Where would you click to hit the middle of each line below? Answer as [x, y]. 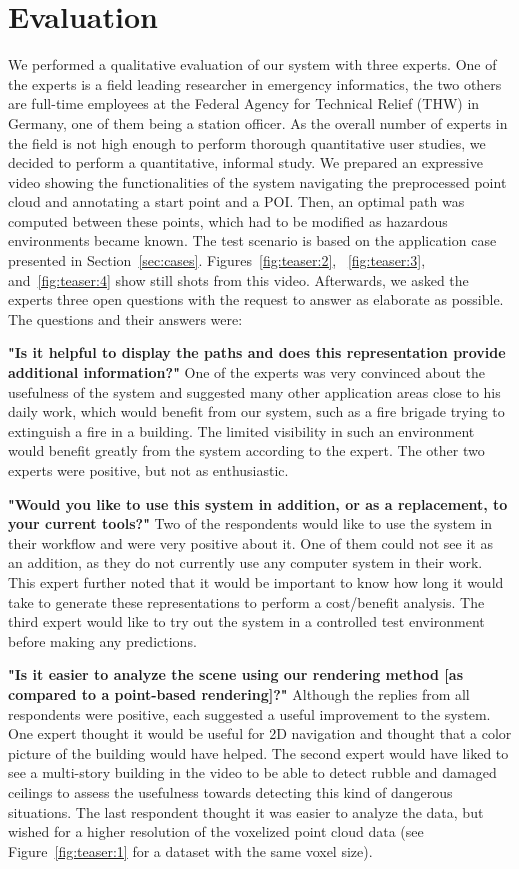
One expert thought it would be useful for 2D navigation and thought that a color [260, 733]
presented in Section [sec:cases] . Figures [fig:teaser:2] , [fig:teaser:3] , [217, 260]
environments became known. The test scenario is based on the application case [252, 240]
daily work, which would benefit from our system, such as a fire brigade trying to [256, 411]
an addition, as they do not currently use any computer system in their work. [245, 562]
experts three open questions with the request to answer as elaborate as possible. [256, 299]
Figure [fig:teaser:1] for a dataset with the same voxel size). [190, 850]
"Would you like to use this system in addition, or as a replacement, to [258, 503]
